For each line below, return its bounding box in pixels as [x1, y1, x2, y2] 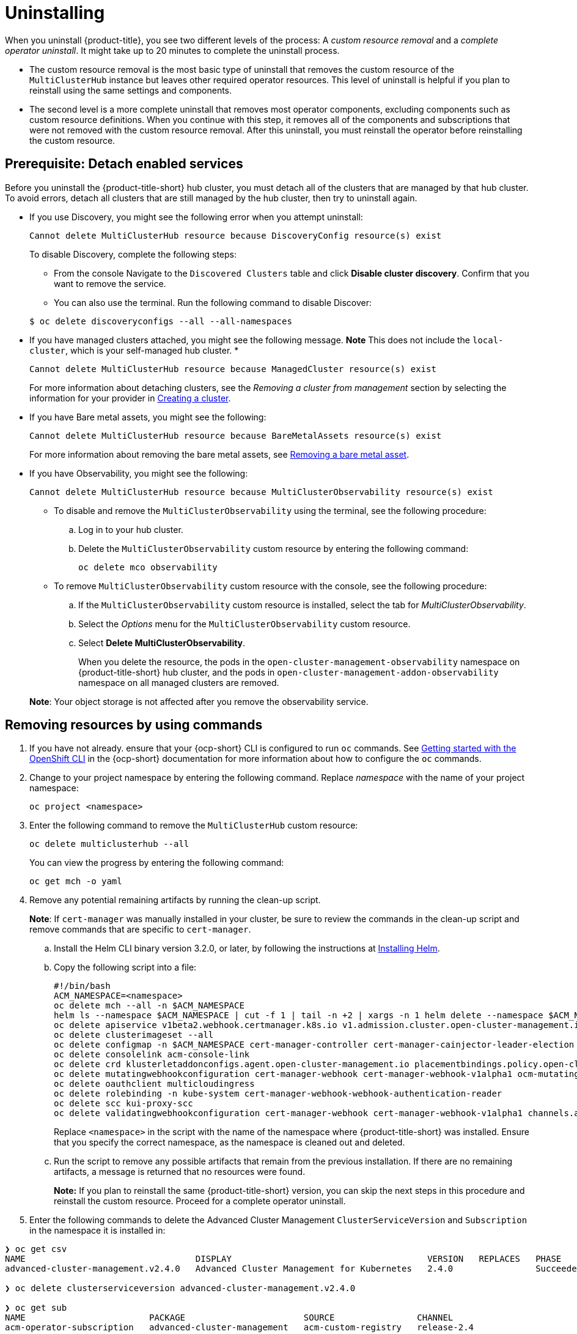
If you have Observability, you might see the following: [29, 468, 248, 479]
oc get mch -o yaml [29, 876, 122, 887]
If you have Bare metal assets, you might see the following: [29, 411, 266, 422]
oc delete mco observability [78, 562, 218, 572]
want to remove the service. [54, 278, 166, 289]
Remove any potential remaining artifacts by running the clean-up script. [29, 895, 321, 906]
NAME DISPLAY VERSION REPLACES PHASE [5, 1254, 562, 1264]
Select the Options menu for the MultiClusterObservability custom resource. [78, 618, 411, 629]
